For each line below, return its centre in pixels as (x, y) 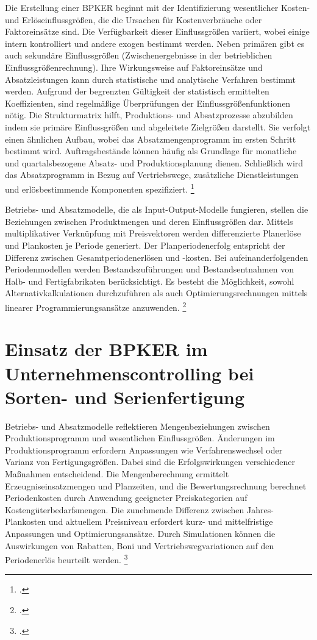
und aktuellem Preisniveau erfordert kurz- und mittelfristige (161, 521)
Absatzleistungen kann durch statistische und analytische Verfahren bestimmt (151, 79)
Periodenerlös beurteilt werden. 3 (66, 559)
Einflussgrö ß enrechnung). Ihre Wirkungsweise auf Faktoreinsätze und (134, 67)
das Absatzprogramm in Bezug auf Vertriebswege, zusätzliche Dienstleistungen (152, 175)
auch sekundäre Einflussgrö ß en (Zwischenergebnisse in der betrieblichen (139, 55)
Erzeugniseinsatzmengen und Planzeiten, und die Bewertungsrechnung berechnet (156, 485)
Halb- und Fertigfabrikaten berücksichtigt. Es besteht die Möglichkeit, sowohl (150, 281)
